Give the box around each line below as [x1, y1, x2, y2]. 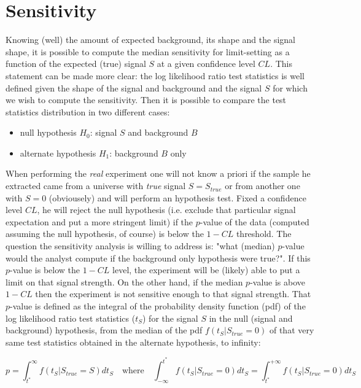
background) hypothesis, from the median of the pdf [6, 324, 203, 336]
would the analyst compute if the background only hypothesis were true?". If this [6, 251, 311, 264]
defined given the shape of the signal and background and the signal [6, 81, 262, 94]
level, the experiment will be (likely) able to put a [112, 263, 300, 276]
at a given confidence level [157, 57, 255, 70]
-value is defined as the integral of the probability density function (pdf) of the [10, 300, 306, 312]
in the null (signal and [209, 311, 293, 324]
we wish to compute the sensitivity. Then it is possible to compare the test [6, 93, 287, 106]
